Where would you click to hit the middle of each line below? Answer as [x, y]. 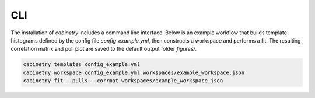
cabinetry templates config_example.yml [81, 64]
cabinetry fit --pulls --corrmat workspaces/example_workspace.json [123, 81]
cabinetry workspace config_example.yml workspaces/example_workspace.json [134, 72]
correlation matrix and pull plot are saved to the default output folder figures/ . [104, 49]
